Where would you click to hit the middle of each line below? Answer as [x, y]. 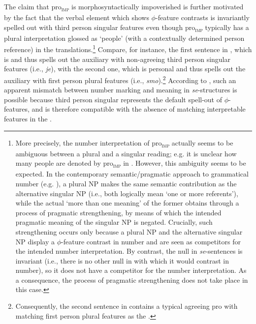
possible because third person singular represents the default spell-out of [113, 99]
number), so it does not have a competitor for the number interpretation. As [131, 270]
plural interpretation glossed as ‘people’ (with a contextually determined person [124, 38]
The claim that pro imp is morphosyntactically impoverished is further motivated [124, 7]
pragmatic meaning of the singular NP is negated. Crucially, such [114, 222]
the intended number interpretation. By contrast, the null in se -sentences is [129, 251]
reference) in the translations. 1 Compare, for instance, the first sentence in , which [128, 49]
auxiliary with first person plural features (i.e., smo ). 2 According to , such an [120, 79]
